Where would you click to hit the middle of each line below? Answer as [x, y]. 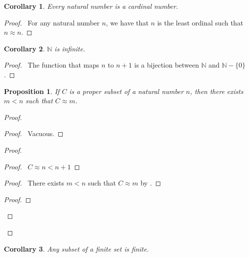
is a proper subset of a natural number [126, 91]
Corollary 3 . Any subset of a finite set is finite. [77, 248]
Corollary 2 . [24, 48]
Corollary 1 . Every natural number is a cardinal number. [91, 6]
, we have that [127, 22]
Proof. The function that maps [52, 65]
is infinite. [70, 48]
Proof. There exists [34, 183]
